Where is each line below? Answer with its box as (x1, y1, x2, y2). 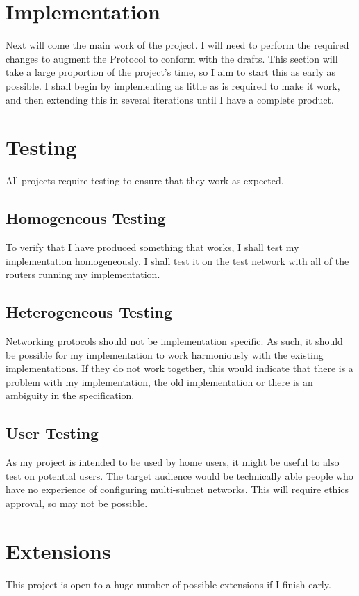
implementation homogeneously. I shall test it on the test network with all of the (6, 253, 349, 268)
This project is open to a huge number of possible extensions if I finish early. (6, 577, 331, 591)
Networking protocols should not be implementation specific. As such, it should (6, 334, 343, 348)
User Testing (6, 422, 99, 444)
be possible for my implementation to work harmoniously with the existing (6, 347, 324, 362)
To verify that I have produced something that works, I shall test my (6, 240, 299, 255)
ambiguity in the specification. (6, 388, 135, 403)
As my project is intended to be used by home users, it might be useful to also (6, 455, 340, 469)
